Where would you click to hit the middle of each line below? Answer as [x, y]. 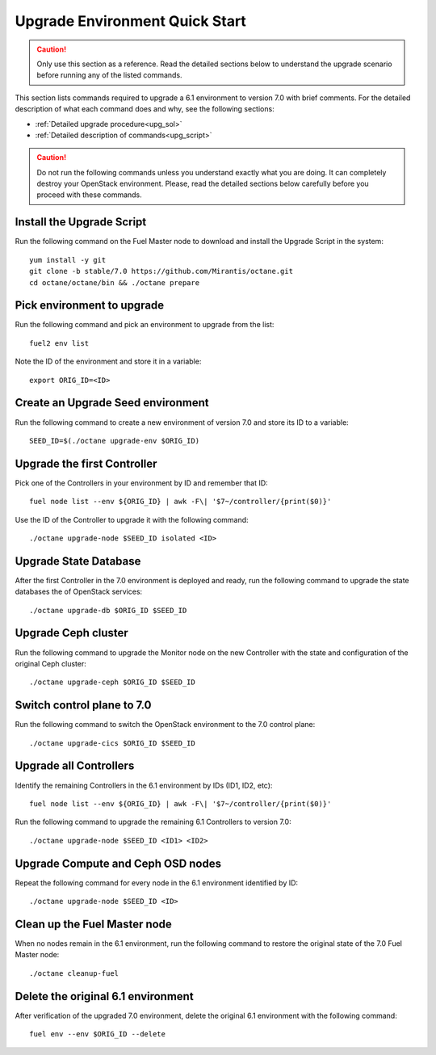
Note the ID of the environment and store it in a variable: [108, 361]
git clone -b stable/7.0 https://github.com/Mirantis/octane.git [161, 271]
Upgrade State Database [78, 561]
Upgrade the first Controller [86, 463]
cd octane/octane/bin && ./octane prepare [115, 282]
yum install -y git [68, 260]
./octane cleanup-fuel [74, 973]
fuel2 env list [59, 343]
